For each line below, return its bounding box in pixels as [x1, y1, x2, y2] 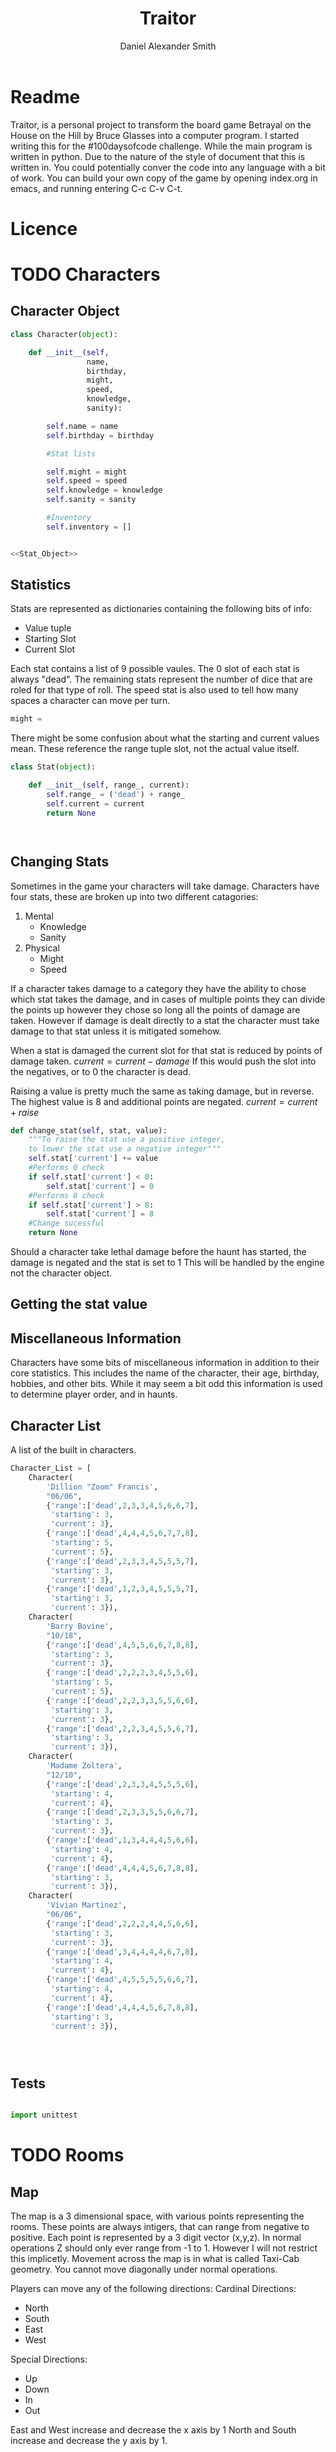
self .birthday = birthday [46, 430, 155, 441]
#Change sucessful [28, 1218, 105, 1229]
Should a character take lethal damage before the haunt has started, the [10, 1246, 307, 1257]
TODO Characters [10, 263, 161, 286]
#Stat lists [46, 448, 97, 459]
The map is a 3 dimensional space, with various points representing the [10, 2210, 305, 2222]
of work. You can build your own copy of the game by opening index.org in [10, 172, 318, 184]
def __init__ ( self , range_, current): [28, 780, 190, 791]
